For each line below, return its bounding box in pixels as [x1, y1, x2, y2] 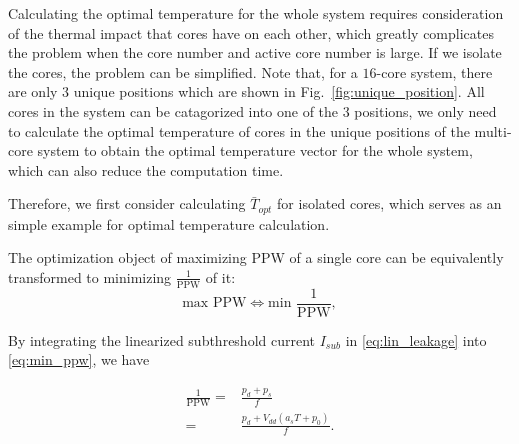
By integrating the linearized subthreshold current [8, 329, 316, 350]
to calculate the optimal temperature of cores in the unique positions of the [8, 120, 470, 141]
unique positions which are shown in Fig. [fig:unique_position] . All [73, 81, 485, 102]
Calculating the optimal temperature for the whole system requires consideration [8, 3, 504, 23]
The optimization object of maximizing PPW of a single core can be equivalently [8, 247, 504, 268]
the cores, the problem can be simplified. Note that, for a [8, 61, 358, 82]
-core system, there [376, 61, 493, 82]
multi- [474, 120, 512, 141]
